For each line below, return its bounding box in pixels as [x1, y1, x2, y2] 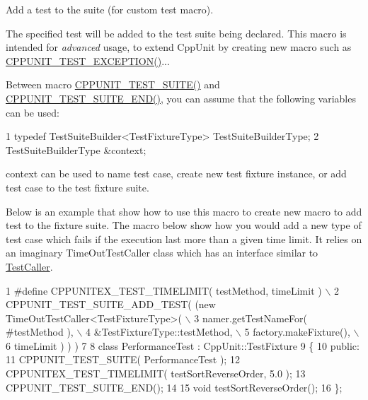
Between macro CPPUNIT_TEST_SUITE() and [6, 77, 220, 92]
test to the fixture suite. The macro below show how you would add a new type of [6, 218, 362, 233]
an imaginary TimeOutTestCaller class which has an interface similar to [6, 245, 318, 260]
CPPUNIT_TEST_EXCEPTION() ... [6, 53, 170, 68]
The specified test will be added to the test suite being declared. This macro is [6, 25, 347, 40]
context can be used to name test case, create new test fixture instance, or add [6, 166, 347, 181]
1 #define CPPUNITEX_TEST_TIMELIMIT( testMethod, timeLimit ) [6, 283, 322, 298]
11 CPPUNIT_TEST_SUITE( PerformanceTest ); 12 [6, 352, 240, 367]
